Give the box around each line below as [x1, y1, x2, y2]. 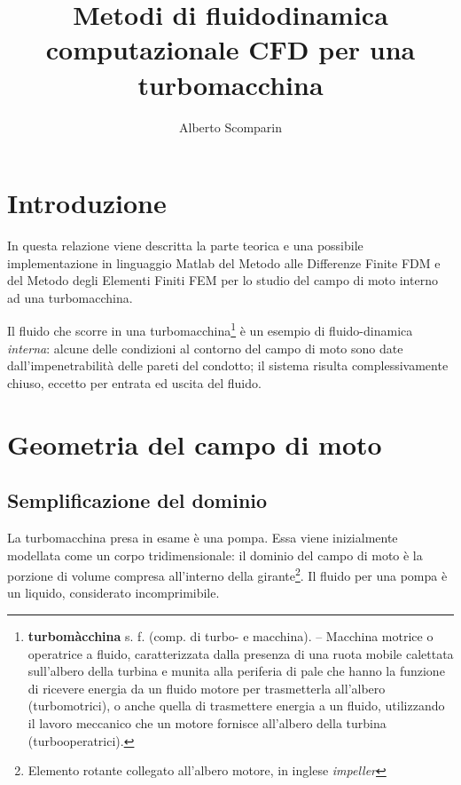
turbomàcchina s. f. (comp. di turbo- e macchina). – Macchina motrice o [27, 627, 434, 646]
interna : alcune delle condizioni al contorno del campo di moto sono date [7, 338, 403, 357]
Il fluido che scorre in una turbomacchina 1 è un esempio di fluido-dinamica [7, 319, 413, 340]
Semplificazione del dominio [7, 487, 268, 514]
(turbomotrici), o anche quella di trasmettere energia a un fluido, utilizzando [27, 696, 445, 715]
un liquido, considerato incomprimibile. [7, 583, 220, 602]
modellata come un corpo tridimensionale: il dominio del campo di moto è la [7, 545, 423, 564]
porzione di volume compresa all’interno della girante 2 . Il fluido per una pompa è [7, 564, 448, 584]
